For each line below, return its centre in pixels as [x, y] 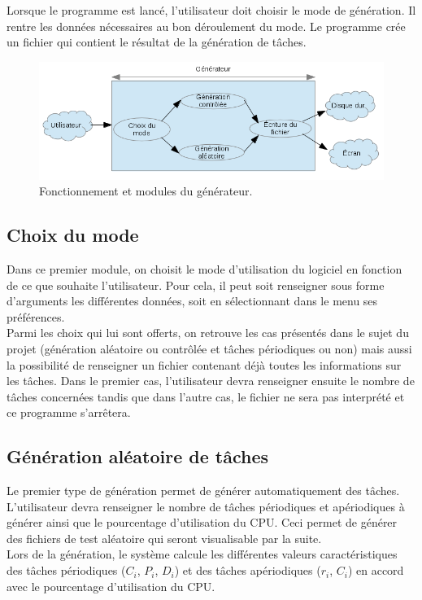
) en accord [376, 570]
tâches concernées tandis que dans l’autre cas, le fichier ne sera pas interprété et [206, 396]
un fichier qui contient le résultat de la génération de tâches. [157, 42]
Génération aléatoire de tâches [138, 456]
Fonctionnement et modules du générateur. [146, 191]
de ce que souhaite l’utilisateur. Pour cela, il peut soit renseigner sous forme [196, 285]
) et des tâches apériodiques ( [248, 570]
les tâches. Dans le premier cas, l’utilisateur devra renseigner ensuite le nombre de [211, 381]
